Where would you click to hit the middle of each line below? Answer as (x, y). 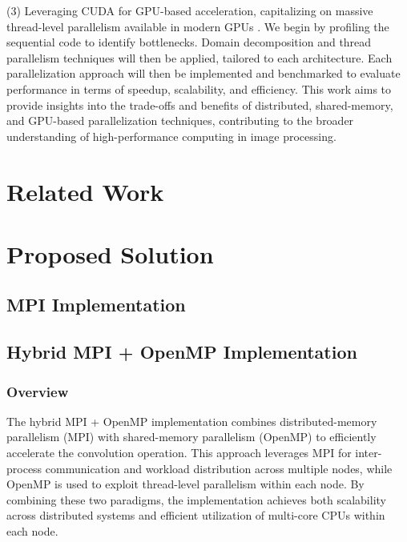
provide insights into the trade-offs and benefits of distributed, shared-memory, (200, 104)
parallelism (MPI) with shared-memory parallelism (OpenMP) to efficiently (191, 437)
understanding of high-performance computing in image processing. (171, 136)
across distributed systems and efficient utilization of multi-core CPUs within (196, 515)
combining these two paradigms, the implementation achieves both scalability (196, 499)
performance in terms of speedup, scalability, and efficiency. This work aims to (199, 88)
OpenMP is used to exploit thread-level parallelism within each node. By (185, 484)
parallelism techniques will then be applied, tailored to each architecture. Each (199, 57)
